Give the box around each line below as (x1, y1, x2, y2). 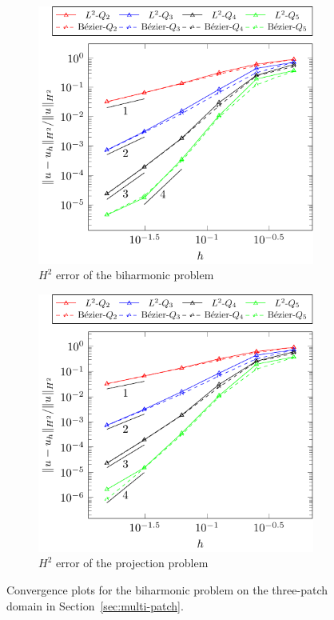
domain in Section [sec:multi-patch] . (6, 597, 184, 614)
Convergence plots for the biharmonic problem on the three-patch (6, 581, 328, 598)
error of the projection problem (55, 554, 209, 571)
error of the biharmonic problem (55, 266, 214, 283)
